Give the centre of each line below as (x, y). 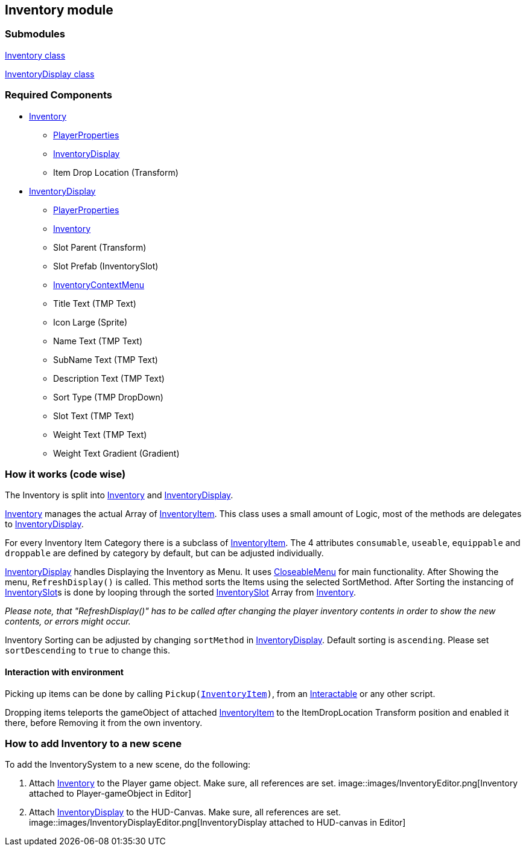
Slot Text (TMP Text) (94, 416)
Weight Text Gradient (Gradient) (116, 453)
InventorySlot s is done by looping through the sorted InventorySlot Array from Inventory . (180, 592)
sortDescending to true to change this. (87, 650)
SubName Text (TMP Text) (106, 359)
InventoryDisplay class (50, 74)
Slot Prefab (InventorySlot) (106, 266)
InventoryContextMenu (99, 284)
